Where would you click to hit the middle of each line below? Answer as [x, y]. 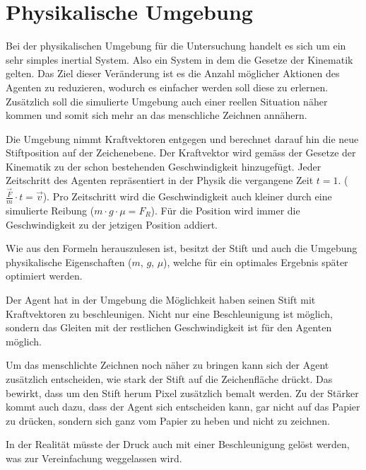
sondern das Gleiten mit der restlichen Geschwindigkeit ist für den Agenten [169, 327]
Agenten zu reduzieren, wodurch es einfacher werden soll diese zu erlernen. [167, 87]
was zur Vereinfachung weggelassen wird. [94, 458]
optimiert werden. [44, 276]
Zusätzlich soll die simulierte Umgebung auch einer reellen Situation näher [167, 101]
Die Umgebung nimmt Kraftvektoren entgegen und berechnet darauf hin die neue [182, 138]
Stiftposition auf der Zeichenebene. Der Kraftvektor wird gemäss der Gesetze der [181, 153]
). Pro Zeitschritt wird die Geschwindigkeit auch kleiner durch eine [187, 196]
